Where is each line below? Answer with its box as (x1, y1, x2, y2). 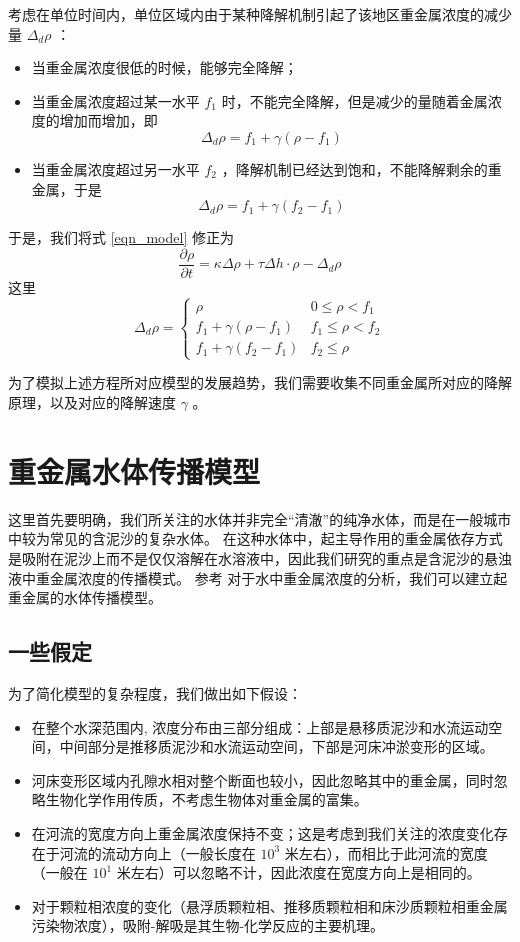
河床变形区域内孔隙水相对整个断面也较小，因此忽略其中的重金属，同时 (31, 769, 494, 790)
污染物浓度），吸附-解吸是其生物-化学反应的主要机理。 (31, 915, 385, 936)
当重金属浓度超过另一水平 (31, 158, 200, 179)
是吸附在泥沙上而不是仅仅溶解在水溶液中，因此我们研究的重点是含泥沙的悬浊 (8, 547, 512, 568)
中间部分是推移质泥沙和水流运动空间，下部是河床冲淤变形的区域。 (59, 736, 494, 757)
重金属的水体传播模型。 (8, 587, 162, 608)
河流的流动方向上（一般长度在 (59, 842, 256, 863)
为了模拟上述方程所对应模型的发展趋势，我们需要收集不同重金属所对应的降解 (8, 372, 512, 393)
